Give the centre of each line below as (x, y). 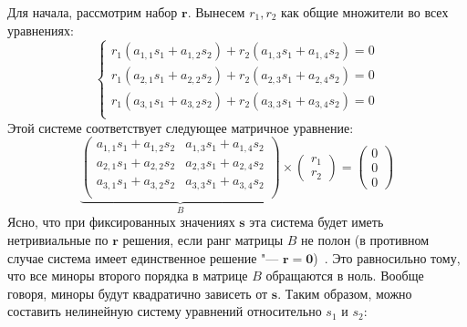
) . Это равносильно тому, (387, 257)
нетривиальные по (58, 239)
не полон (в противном (365, 239)
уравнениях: (41, 30)
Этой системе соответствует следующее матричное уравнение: (181, 127)
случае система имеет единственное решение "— (143, 257)
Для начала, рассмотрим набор (93, 12)
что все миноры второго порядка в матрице (128, 276)
